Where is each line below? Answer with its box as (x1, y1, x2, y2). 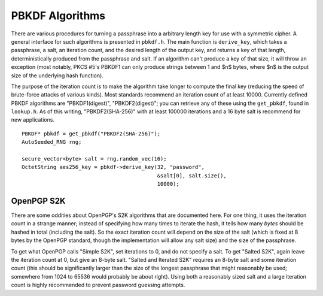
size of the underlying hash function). (11, 72, 104, 79)
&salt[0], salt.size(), (157, 172, 227, 179)
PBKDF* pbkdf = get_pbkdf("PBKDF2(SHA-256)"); (22, 130, 161, 137)
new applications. (11, 116, 55, 123)
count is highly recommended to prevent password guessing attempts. (11, 282, 185, 289)
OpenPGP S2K (11, 196, 66, 206)
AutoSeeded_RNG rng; (22, 138, 82, 146)
